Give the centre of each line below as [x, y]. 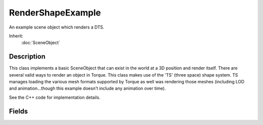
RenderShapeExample [55, 13]
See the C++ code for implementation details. [55, 97]
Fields [19, 111]
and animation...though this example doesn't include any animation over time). [87, 88]
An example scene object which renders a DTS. [57, 27]
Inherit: [16, 36]
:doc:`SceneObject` [41, 43]
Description [27, 56]
